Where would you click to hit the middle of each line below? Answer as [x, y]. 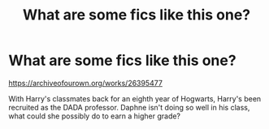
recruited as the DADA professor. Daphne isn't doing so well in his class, [129, 107]
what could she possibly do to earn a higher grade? [95, 116]
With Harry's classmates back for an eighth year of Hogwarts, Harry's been [135, 98]
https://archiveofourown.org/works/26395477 [85, 83]
